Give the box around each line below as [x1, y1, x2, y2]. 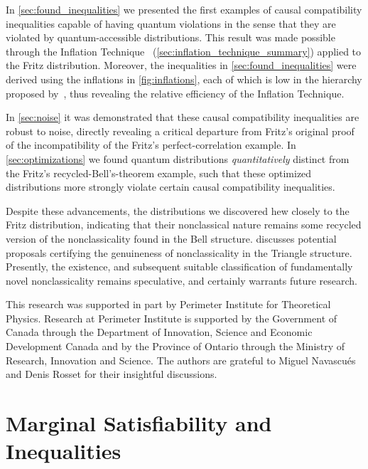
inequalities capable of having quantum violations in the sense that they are [6, 16, 336, 31]
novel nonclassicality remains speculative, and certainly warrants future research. [6, 273, 358, 288]
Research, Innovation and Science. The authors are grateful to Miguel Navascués [6, 352, 356, 367]
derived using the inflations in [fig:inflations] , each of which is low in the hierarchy [6, 71, 362, 86]
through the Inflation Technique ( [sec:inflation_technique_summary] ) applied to [6, 43, 362, 58]
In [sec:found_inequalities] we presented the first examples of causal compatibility [6, 2, 362, 16]
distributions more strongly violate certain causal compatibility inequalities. [6, 179, 335, 194]
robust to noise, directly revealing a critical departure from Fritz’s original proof [6, 123, 355, 138]
